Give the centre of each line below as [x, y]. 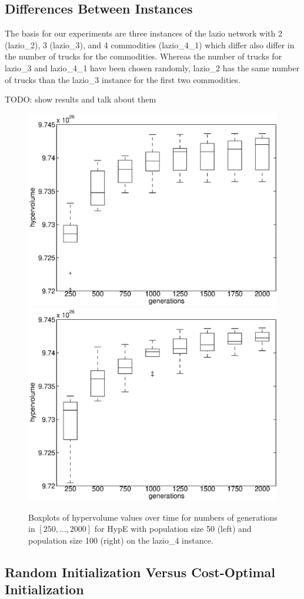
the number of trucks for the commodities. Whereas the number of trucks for [143, 56]
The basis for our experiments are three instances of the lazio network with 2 [143, 33]
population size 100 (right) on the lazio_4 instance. [121, 540]
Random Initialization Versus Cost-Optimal [140, 572]
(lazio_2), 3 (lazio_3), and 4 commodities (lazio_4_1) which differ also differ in [150, 44]
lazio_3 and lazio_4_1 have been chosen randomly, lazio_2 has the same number [152, 67]
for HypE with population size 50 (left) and [173, 529]
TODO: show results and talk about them [81, 99]
